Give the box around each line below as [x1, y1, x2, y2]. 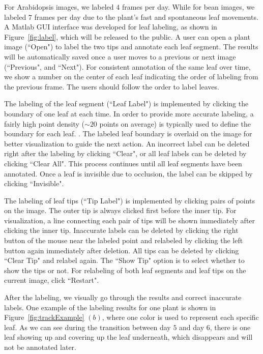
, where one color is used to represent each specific [102, 312, 259, 322]
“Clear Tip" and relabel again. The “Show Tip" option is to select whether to [4, 255, 245, 265]
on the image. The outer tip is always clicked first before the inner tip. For [4, 205, 237, 216]
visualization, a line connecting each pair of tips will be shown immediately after [4, 215, 255, 225]
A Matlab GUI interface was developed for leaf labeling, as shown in [4, 21, 217, 32]
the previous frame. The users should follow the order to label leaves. [4, 81, 219, 92]
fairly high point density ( [4, 118, 85, 129]
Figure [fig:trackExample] [4, 312, 84, 322]
